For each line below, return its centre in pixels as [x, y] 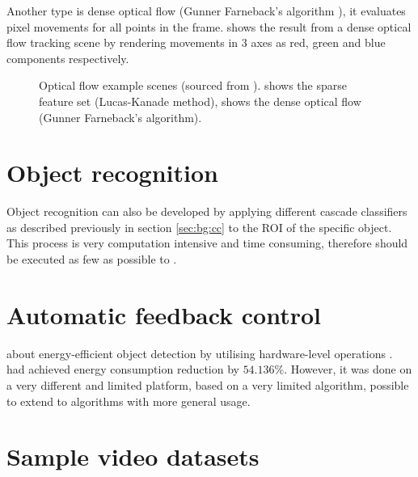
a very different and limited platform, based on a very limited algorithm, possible [208, 384]
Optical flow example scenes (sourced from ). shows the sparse [193, 85]
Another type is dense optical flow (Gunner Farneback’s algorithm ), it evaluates [206, 11]
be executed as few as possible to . [92, 259]
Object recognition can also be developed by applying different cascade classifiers [207, 211]
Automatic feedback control [164, 314]
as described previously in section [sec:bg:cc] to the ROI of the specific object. [199, 227]
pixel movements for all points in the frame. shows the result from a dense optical [209, 26]
